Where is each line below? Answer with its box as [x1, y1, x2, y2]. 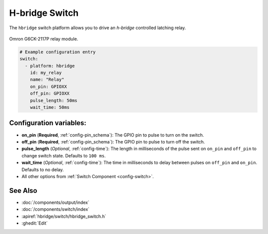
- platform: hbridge [25, 63, 75, 69]
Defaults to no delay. [21, 166, 64, 173]
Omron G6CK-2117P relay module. [9, 36, 78, 42]
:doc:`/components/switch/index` [21, 206, 90, 212]
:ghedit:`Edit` [21, 220, 48, 226]
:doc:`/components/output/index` [21, 199, 89, 205]
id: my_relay [30, 70, 62, 76]
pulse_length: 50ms [30, 97, 78, 103]
